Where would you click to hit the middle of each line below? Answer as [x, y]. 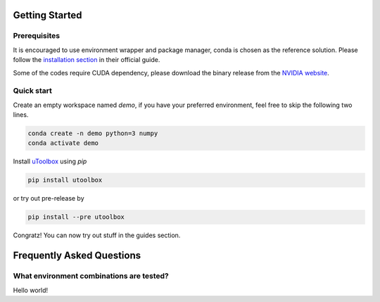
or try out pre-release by [49, 199]
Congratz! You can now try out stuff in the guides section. [97, 235]
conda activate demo [63, 143]
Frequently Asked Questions [77, 256]
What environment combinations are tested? [91, 276]
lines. [21, 115]
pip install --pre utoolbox [76, 217]
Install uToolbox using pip [50, 161]
